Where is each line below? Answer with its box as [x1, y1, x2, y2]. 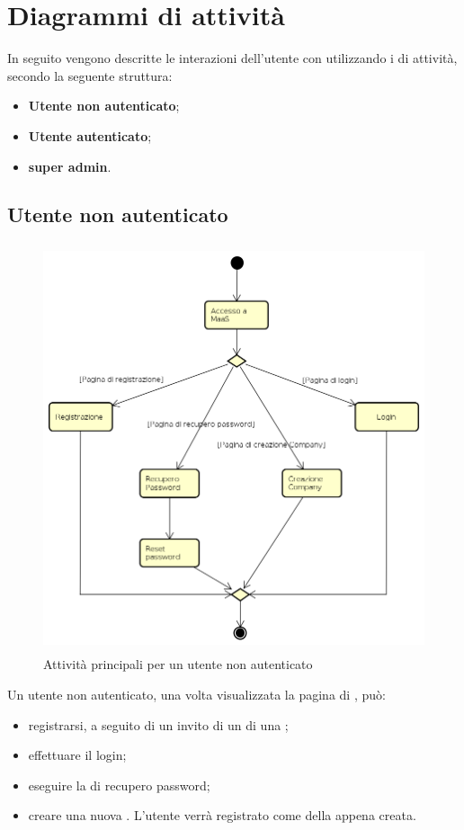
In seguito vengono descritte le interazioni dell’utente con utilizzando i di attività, [7, 49, 458, 67]
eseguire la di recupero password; [28, 775, 210, 794]
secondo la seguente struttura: [7, 66, 173, 85]
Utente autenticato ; [28, 126, 152, 145]
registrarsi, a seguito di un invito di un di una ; [28, 715, 289, 734]
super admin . [28, 156, 112, 175]
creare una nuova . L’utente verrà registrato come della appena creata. [28, 806, 416, 825]
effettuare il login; [28, 745, 127, 764]
